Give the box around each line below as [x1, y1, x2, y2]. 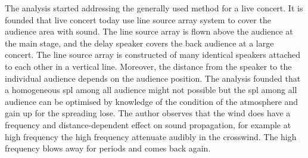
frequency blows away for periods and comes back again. [5, 142, 211, 154]
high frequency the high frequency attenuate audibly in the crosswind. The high [5, 130, 297, 142]
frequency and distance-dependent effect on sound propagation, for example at [5, 118, 291, 131]
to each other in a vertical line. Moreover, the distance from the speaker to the [5, 60, 292, 72]
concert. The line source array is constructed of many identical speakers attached [5, 48, 301, 61]
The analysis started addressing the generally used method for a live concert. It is [5, 2, 303, 14]
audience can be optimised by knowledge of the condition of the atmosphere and [5, 95, 298, 107]
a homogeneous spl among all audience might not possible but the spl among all [5, 83, 297, 96]
